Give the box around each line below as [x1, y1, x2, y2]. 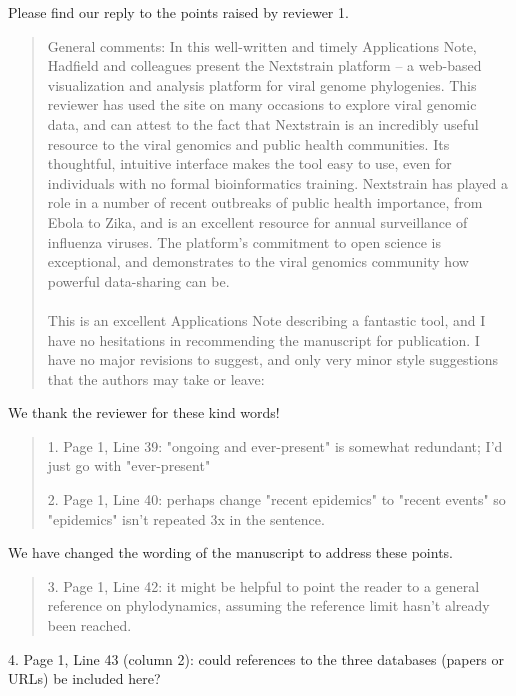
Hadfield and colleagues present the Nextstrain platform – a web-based [47, 55, 482, 76]
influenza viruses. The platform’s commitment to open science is [47, 231, 441, 252]
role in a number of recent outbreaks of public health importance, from [47, 192, 483, 213]
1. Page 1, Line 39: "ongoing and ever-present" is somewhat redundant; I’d [47, 435, 503, 456]
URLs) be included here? [8, 668, 161, 689]
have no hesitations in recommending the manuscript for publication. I [47, 329, 480, 350]
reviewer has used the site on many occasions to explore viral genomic [47, 94, 477, 115]
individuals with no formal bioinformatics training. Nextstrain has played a [47, 172, 509, 193]
